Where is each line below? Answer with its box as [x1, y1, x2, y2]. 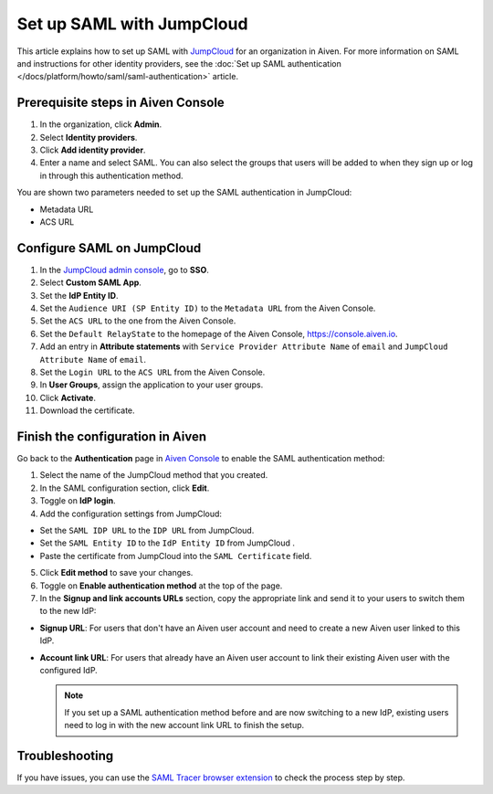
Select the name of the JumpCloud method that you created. [39, 470, 268, 481]
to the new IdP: [39, 606, 97, 617]
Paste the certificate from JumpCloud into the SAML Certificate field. [39, 550, 312, 561]
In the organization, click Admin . [39, 119, 163, 130]
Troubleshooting [16, 747, 114, 763]
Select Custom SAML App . [39, 277, 142, 288]
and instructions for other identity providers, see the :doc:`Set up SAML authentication [16, 58, 341, 69]
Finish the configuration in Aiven [16, 429, 207, 444]
